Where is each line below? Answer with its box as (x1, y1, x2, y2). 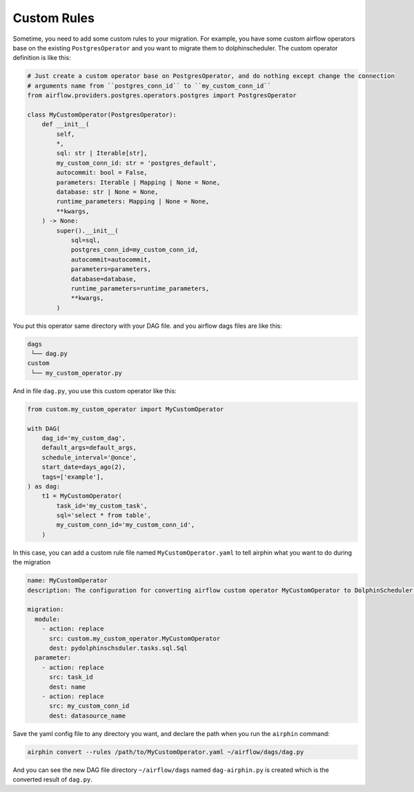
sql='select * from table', (56, 511, 152, 519)
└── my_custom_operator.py (31, 369, 122, 377)
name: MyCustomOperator (27, 577, 108, 584)
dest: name (49, 683, 86, 691)
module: (34, 615, 61, 623)
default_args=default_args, (41, 444, 137, 452)
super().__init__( (56, 226, 119, 235)
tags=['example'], (41, 473, 104, 481)
